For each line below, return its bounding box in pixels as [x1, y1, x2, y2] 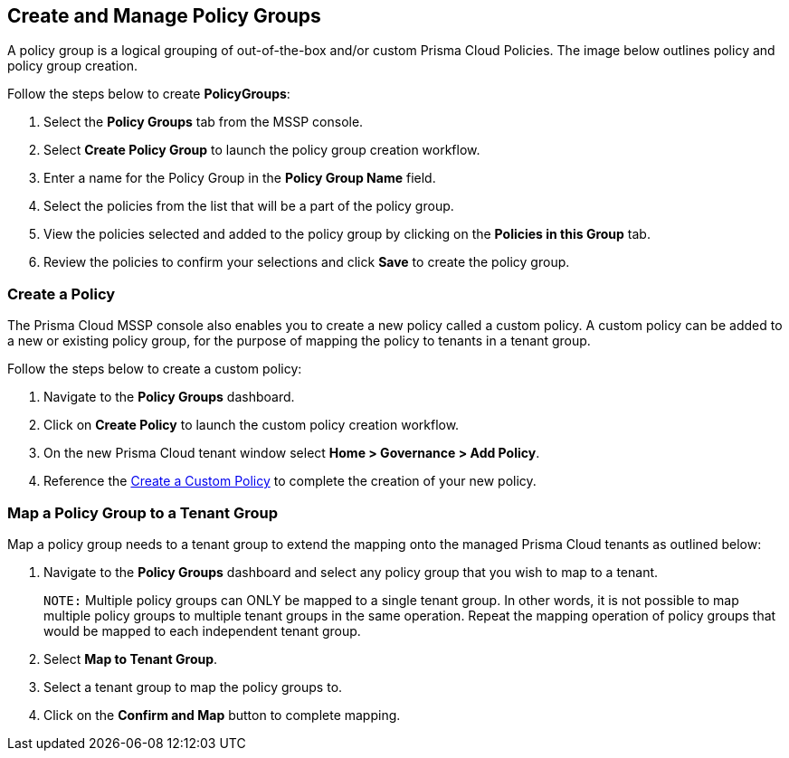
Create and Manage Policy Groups [7, 5, 321, 27]
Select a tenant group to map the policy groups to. [43, 678, 343, 695]
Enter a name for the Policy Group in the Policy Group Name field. [43, 170, 436, 186]
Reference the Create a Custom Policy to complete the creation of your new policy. [43, 473, 537, 489]
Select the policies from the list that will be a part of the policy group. [43, 198, 454, 214]
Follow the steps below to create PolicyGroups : [7, 86, 290, 102]
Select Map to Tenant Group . [43, 650, 218, 667]
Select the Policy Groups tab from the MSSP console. [43, 114, 364, 130]
